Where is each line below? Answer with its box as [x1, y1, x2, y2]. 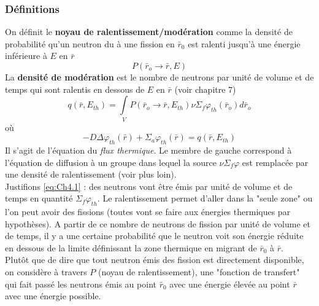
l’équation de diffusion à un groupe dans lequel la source [5, 155, 217, 168]
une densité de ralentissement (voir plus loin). [5, 168, 177, 181]
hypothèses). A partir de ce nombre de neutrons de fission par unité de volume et [5, 217, 310, 230]
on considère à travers [5, 265, 87, 278]
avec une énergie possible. [5, 289, 101, 302]
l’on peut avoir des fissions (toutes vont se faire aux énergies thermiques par [5, 205, 291, 218]
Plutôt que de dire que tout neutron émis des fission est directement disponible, [5, 253, 304, 266]
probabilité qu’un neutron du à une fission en [5, 37, 175, 50]
